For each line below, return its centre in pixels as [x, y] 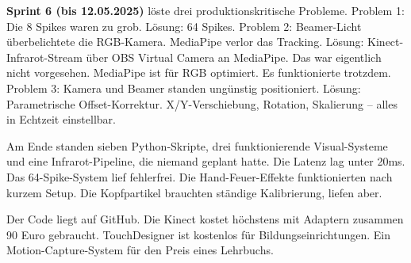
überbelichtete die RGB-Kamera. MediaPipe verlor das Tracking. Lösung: [185, 42]
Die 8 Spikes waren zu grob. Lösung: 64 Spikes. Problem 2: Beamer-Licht [184, 26]
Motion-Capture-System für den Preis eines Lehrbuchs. [140, 250]
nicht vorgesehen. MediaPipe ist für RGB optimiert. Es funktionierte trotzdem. [199, 72]
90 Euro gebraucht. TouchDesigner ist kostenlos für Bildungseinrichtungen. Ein [199, 234]
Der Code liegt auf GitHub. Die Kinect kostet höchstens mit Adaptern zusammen [205, 219]
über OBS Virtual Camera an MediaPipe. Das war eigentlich [234, 57]
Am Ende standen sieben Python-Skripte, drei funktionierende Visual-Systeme [197, 145]
